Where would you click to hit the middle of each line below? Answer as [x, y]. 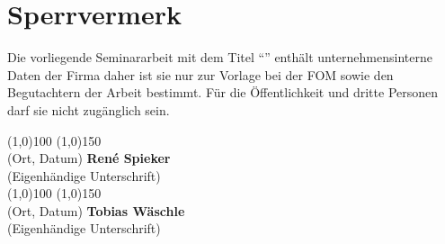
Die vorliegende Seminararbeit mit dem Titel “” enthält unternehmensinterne [220, 57]
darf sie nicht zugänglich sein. [89, 109]
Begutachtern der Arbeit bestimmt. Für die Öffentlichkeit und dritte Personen [223, 92]
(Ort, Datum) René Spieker [89, 158]
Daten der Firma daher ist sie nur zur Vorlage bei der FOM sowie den [200, 74]
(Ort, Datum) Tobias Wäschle [96, 210]
